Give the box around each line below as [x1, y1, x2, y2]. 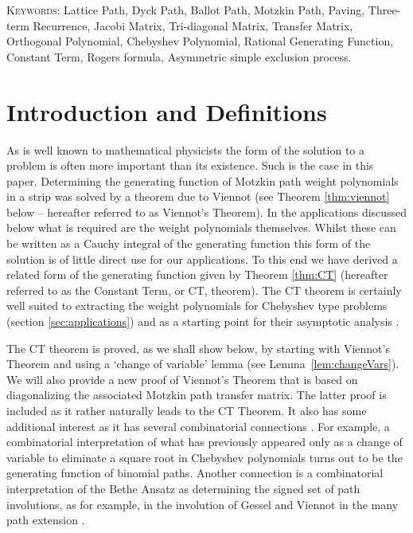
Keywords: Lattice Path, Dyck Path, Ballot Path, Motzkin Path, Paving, [6, 2, 365, 18]
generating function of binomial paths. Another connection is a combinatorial [6, 464, 384, 481]
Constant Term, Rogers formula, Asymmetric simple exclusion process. [6, 48, 352, 65]
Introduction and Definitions [6, 95, 327, 127]
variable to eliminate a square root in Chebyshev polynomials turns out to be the [6, 449, 403, 465]
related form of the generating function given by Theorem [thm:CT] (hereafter [6, 266, 388, 283]
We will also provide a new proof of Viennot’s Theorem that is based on [6, 370, 358, 387]
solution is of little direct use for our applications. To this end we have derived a [6, 250, 398, 267]
